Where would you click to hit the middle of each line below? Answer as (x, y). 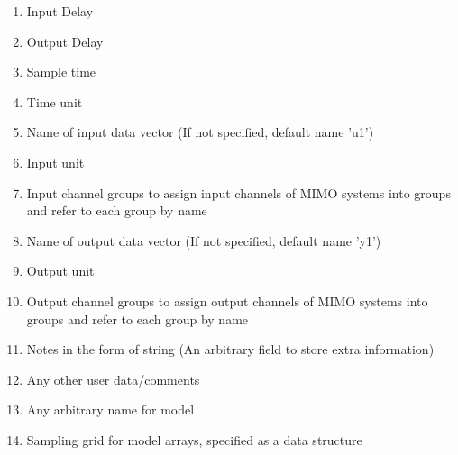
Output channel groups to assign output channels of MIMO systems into (227, 300)
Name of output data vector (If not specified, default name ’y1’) (204, 240)
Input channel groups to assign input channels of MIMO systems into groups (238, 192)
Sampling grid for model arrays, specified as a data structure (194, 439)
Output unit (60, 271)
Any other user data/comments (113, 379)
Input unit (55, 162)
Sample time (61, 72)
